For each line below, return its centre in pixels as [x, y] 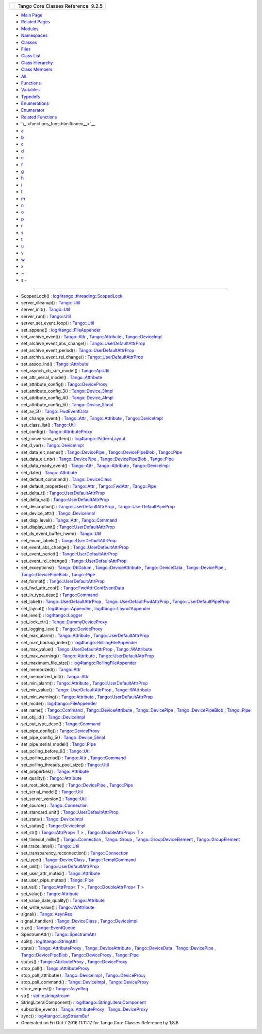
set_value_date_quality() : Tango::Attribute [63, 901]
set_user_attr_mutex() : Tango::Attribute [61, 873]
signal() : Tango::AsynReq [47, 914]
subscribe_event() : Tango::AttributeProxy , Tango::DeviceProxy [84, 1009]
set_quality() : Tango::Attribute [51, 778]
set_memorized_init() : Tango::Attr [55, 676]
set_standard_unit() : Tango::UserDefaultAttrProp [70, 812]
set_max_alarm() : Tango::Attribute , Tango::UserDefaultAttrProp [85, 635]
